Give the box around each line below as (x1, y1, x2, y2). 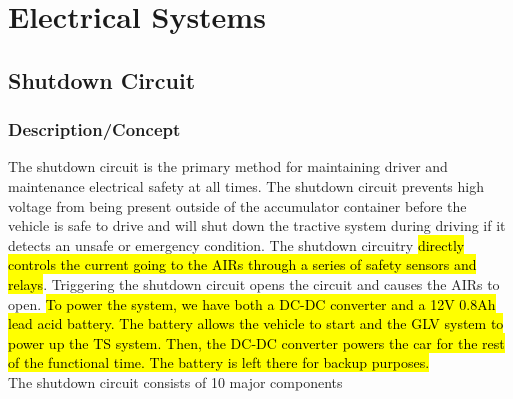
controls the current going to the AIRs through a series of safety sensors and (8, 254, 477, 275)
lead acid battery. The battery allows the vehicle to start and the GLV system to (8, 313, 504, 334)
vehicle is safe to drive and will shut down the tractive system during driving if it (8, 215, 506, 236)
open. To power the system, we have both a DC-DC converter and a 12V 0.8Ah (8, 293, 496, 314)
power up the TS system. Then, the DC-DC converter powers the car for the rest (8, 332, 505, 353)
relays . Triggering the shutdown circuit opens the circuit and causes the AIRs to (8, 273, 500, 294)
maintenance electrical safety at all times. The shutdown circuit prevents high (8, 175, 484, 196)
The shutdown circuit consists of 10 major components (8, 371, 343, 392)
